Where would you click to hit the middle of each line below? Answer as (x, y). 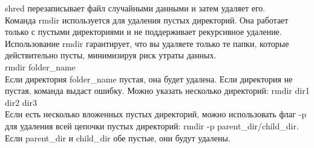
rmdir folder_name (40, 66)
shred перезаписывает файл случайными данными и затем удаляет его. (135, 8)
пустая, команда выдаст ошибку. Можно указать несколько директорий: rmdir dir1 (157, 91)
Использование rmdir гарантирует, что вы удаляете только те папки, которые (147, 43)
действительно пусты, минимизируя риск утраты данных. (111, 55)
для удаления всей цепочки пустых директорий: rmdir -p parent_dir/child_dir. (152, 125)
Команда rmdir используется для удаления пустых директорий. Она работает (147, 20)
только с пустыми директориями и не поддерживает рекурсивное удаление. (143, 32)
